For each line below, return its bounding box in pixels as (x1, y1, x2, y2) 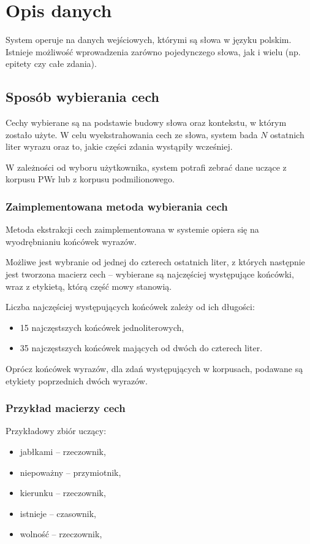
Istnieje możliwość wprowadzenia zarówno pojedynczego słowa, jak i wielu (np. (6, 45, 301, 58)
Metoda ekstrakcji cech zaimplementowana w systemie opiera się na (6, 223, 259, 236)
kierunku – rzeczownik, (20, 486, 106, 499)
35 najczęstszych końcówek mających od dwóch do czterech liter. (20, 341, 263, 354)
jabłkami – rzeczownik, (20, 445, 106, 458)
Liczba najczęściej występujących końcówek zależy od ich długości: (6, 300, 255, 313)
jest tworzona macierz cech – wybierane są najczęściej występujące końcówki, (6, 268, 294, 281)
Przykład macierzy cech (6, 400, 126, 416)
